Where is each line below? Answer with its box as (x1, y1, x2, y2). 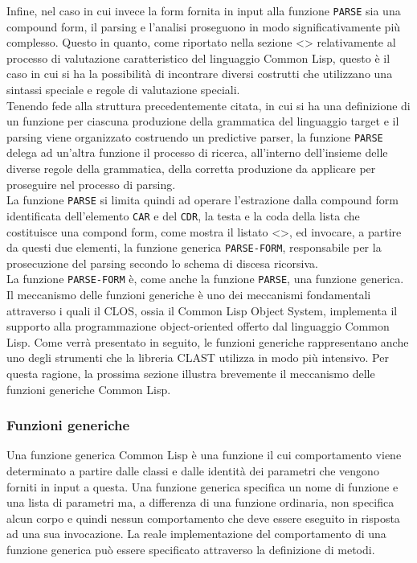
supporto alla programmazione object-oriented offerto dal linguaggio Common (6, 318, 390, 335)
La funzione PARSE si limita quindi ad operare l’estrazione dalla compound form (6, 191, 399, 208)
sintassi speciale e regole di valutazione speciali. (6, 81, 240, 98)
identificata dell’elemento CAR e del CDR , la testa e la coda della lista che (6, 207, 360, 224)
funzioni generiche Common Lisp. (6, 380, 171, 397)
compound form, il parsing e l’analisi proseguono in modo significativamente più (6, 18, 401, 35)
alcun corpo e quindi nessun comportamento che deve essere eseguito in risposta (6, 509, 400, 526)
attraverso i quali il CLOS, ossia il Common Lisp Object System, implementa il (6, 302, 398, 318)
